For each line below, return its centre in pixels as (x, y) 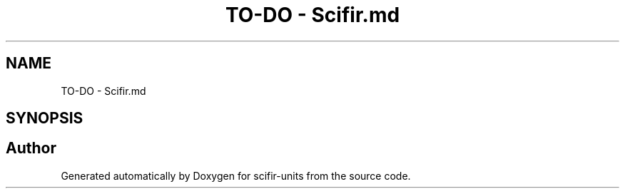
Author (31, 148)
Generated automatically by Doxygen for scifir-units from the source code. (236, 175)
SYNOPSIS (45, 118)
